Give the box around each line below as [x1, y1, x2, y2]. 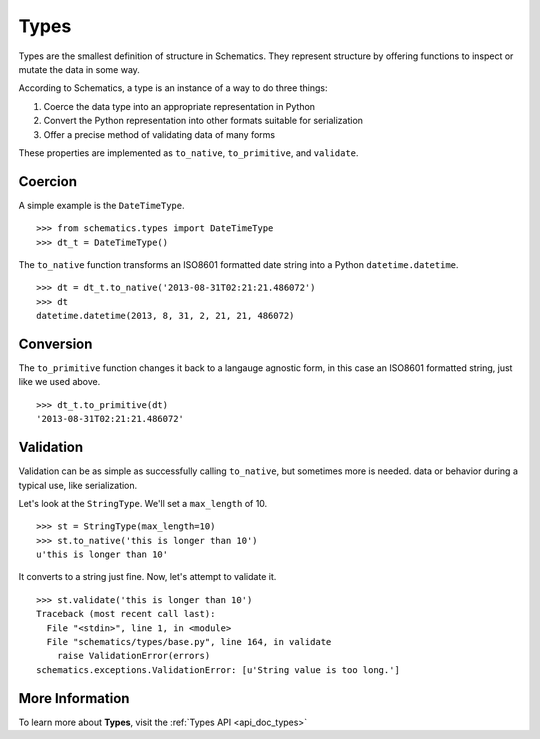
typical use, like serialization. [18, 479, 138, 491]
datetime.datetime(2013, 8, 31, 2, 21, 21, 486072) [36, 310, 295, 322]
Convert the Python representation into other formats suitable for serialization [43, 115, 364, 127]
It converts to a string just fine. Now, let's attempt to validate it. [18, 571, 277, 583]
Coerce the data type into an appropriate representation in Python [43, 100, 315, 112]
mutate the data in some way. [18, 63, 140, 75]
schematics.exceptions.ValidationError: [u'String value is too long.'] [36, 664, 400, 675]
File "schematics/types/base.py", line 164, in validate [46, 636, 332, 648]
